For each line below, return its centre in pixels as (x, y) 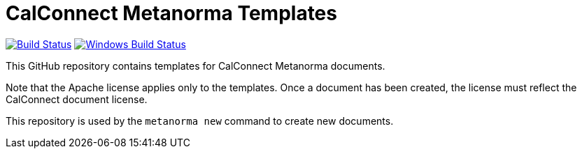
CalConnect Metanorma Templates (171, 13)
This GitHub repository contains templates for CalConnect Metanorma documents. (196, 66)
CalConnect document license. (77, 99)
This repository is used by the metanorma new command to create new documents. (200, 121)
